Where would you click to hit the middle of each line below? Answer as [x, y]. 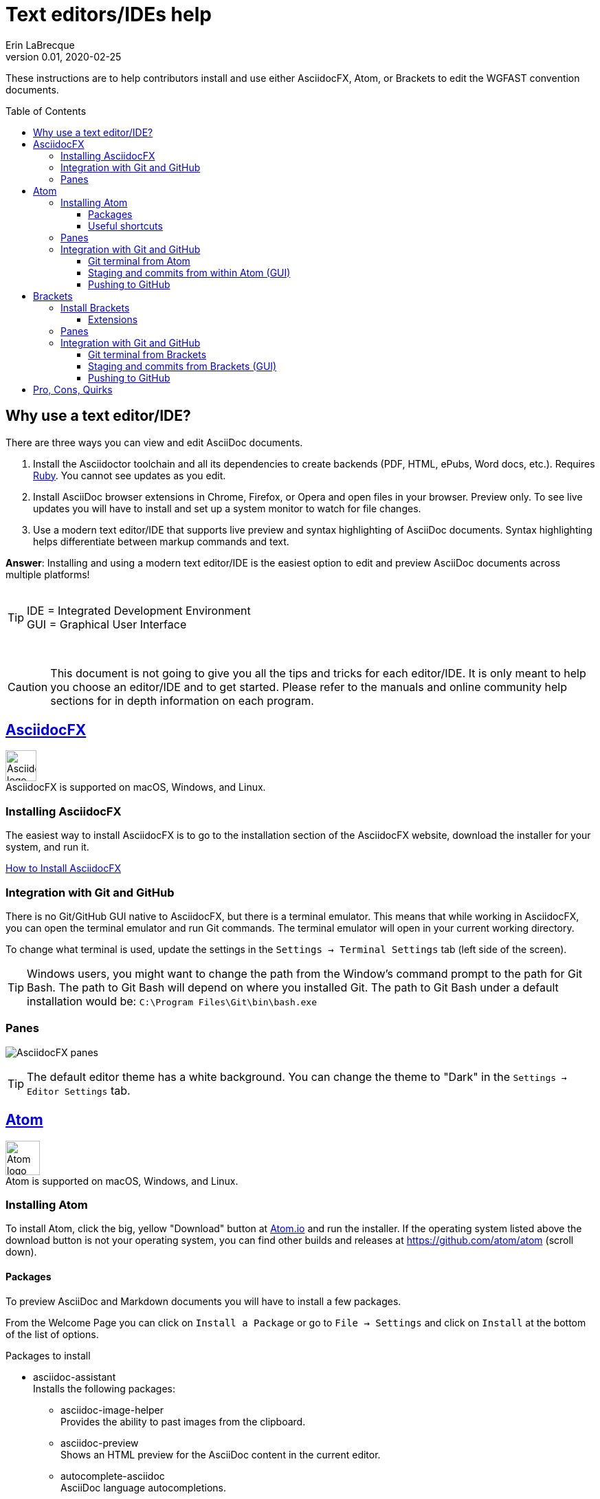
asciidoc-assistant [75, 1377]
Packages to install [48, 1355]
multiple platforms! [48, 574]
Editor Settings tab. [79, 1090]
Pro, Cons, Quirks [73, 389]
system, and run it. [47, 847]
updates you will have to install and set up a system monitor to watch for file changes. [227, 508]
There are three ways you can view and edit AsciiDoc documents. [154, 442]
